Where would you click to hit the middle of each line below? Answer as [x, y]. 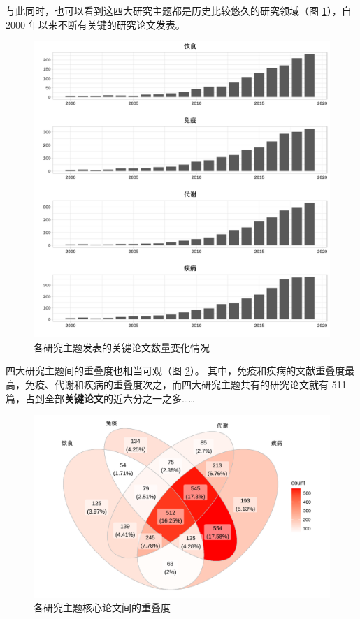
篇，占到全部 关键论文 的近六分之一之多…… [100, 398]
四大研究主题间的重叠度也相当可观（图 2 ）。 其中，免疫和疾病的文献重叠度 [175, 371]
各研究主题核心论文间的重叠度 [102, 607]
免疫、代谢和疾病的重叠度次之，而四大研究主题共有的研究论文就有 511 [186, 384]
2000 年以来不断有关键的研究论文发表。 [95, 24]
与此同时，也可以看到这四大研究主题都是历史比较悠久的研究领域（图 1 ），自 [179, 10]
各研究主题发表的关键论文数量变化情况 [122, 347]
